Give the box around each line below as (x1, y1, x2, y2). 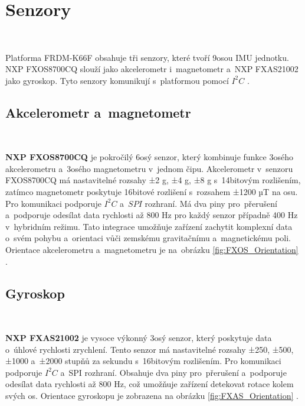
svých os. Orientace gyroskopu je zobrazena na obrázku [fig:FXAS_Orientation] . (5, 389, 299, 401)
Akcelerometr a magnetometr (5, 103, 191, 121)
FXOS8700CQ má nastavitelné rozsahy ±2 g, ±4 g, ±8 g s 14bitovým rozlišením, (5, 174, 301, 186)
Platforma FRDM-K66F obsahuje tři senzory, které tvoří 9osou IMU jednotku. (5, 51, 289, 63)
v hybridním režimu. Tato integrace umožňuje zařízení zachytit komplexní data (5, 220, 293, 232)
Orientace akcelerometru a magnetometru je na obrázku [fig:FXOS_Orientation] (5, 243, 299, 256)
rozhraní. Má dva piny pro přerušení (145, 197, 277, 209)
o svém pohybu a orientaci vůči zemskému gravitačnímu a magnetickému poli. (5, 232, 291, 244)
